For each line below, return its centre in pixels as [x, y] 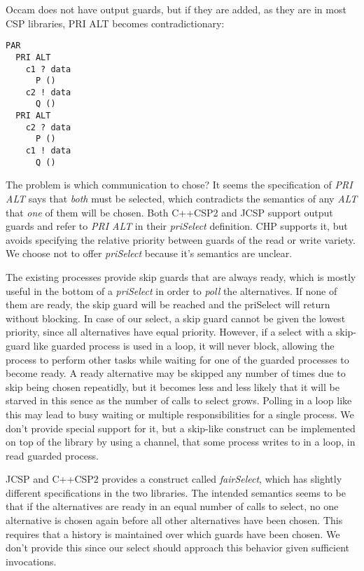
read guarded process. [52, 455]
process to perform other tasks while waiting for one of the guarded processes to [177, 359]
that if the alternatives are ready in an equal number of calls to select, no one [172, 506]
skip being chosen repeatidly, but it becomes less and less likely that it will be [173, 386]
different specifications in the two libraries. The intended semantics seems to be [176, 492]
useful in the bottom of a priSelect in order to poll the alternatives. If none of [171, 290]
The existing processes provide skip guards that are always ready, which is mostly [181, 276]
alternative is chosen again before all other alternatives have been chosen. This [174, 520]
